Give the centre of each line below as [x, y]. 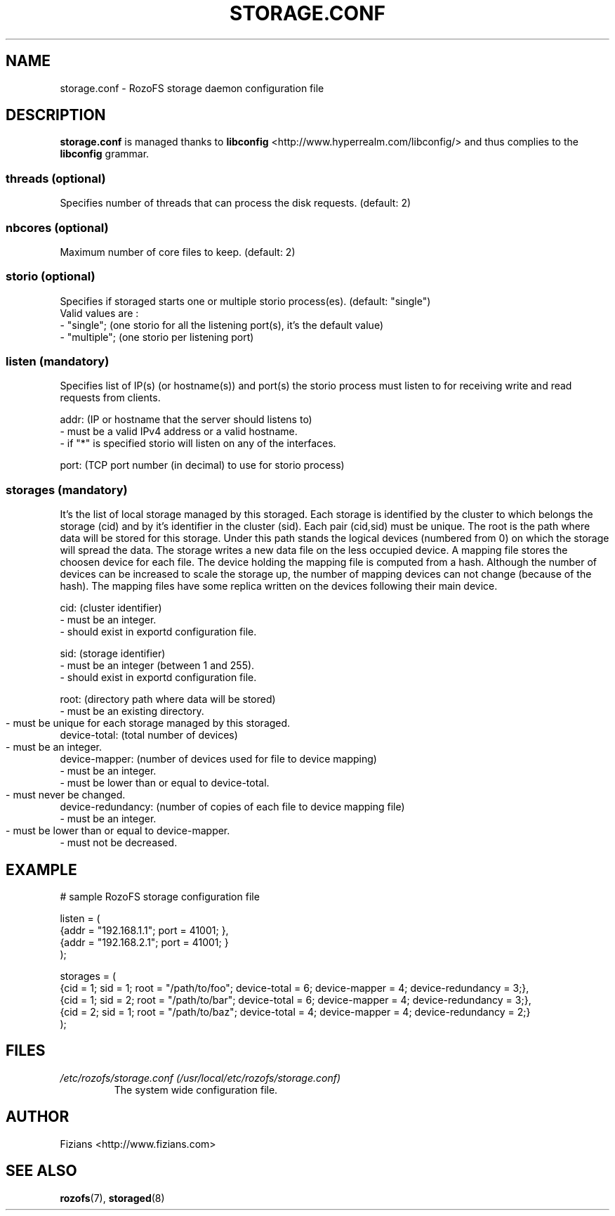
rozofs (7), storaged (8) [112, 1198]
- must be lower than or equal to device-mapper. [118, 831]
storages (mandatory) [67, 490]
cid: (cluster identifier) [111, 608]
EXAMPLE [41, 869]
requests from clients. [110, 398]
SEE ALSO [41, 1171]
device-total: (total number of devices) [149, 735]
